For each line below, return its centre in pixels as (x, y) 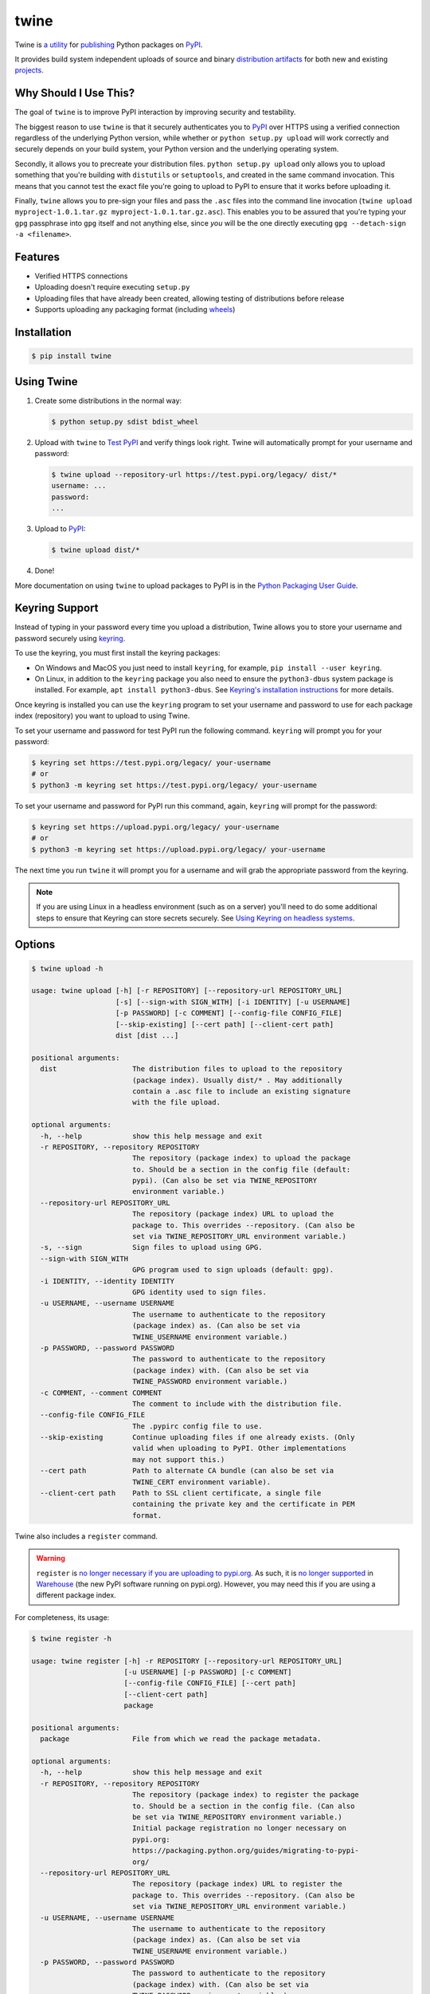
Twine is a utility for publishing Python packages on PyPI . (109, 45)
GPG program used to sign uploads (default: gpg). (233, 1270)
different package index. (76, 1595)
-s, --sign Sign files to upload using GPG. (151, 1247)
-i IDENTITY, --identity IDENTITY (107, 1281)
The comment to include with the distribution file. (237, 1403)
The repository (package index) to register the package (246, 1795)
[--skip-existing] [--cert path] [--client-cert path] (225, 1024)
